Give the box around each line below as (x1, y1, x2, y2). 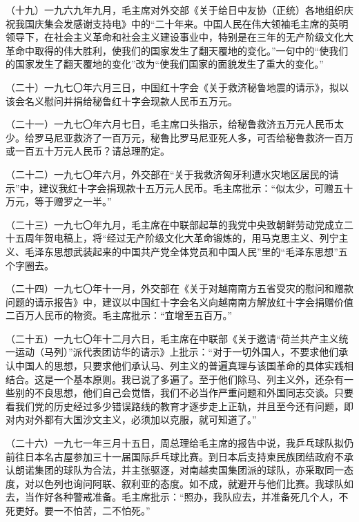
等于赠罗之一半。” (34, 194, 112, 209)
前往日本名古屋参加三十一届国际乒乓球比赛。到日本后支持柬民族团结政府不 (6, 449, 344, 463)
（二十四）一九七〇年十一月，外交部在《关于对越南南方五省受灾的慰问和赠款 (6, 281, 353, 296)
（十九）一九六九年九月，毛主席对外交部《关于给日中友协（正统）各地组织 (6, 3, 344, 17)
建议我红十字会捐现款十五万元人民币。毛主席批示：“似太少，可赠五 (39, 180, 344, 195)
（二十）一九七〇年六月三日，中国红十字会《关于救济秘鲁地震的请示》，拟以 (6, 79, 349, 94)
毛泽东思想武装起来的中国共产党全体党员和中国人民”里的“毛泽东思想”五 (24, 244, 348, 258)
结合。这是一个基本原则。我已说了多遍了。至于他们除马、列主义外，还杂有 (6, 371, 344, 386)
